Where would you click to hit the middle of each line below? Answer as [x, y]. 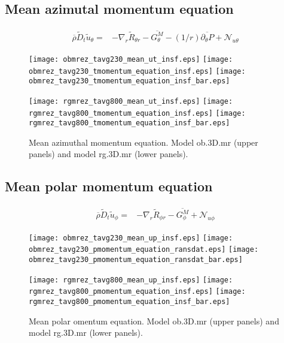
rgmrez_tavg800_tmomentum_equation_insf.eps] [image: [137, 113]
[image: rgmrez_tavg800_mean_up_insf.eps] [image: [131, 280]
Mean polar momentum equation [109, 186]
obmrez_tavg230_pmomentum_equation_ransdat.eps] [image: [144, 250]
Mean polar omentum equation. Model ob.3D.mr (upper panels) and [154, 321]
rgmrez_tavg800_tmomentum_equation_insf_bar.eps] [129, 123]
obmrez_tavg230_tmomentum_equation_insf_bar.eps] [129, 81]
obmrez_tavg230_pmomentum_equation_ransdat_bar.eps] [136, 260]
